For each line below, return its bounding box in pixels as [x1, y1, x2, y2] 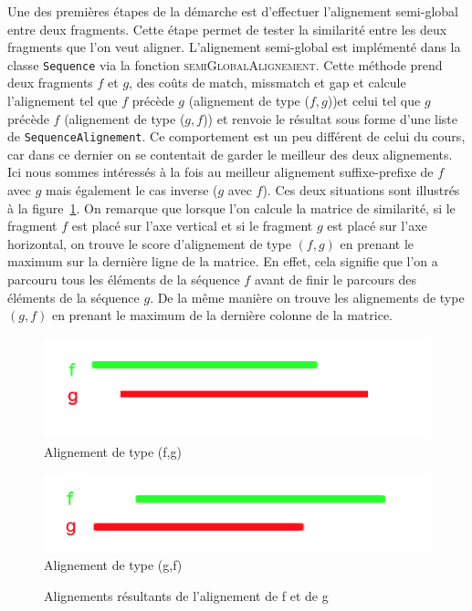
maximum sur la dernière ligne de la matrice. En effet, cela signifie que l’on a [7, 252, 438, 271]
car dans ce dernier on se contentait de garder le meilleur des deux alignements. [7, 144, 453, 163]
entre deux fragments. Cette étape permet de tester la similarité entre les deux [7, 19, 447, 38]
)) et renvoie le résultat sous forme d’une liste [203, 109, 457, 128]
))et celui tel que [327, 91, 421, 110]
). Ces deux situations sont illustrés [262, 181, 460, 200]
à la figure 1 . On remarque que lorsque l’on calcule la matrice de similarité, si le [7, 198, 456, 217]
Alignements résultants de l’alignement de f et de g [44, 585, 329, 605]
